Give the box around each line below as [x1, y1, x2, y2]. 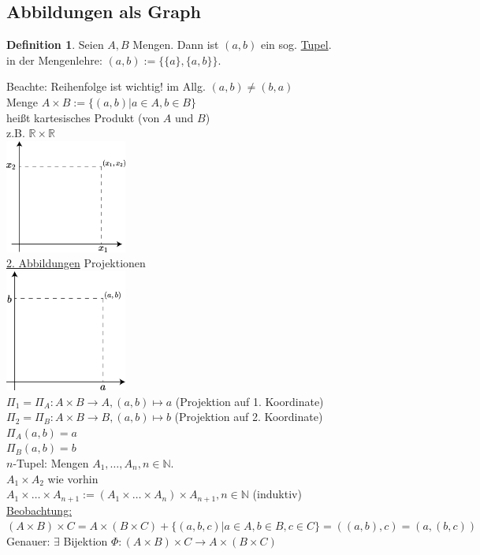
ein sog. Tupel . [260, 36, 332, 53]
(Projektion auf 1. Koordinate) [175, 393, 324, 409]
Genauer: [6, 532, 50, 549]
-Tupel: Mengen [13, 454, 89, 471]
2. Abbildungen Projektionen [6, 255, 146, 271]
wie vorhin [47, 470, 99, 486]
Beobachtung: [6, 501, 73, 518]
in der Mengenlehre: [6, 51, 102, 68]
